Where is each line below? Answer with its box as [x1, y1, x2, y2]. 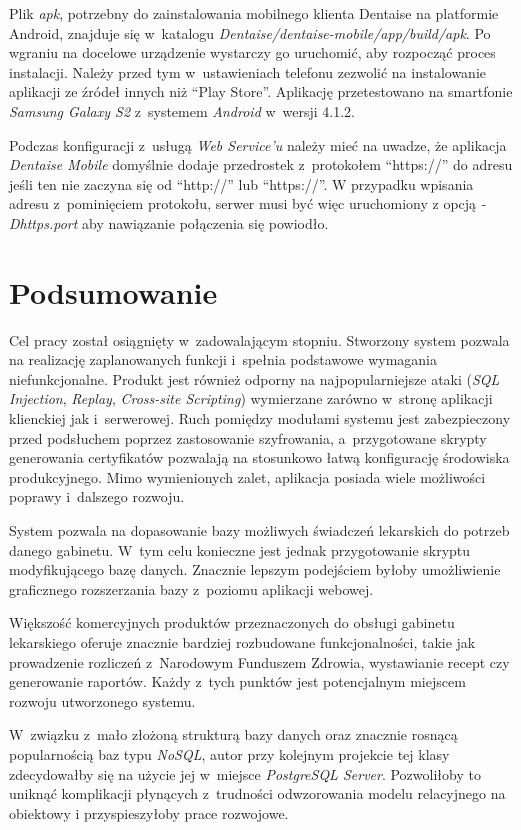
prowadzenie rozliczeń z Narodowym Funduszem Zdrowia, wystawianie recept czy [9, 651, 510, 672]
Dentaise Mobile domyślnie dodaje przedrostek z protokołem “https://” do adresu [9, 154, 513, 175]
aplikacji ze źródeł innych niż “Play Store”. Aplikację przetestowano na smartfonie [9, 81, 513, 102]
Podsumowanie [9, 271, 218, 312]
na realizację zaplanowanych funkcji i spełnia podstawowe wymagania [9, 349, 438, 370]
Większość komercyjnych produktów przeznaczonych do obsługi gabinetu [9, 612, 455, 633]
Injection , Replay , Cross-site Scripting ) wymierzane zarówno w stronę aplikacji [9, 388, 493, 409]
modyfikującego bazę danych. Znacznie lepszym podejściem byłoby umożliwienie [9, 559, 501, 580]
